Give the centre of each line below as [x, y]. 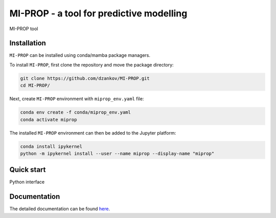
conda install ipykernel [51, 146]
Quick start [28, 170]
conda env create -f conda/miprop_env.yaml [76, 112]
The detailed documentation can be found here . [60, 209]
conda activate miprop [49, 119]
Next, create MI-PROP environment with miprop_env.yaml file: [77, 99]
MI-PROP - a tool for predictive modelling [98, 13]
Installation [28, 43]
